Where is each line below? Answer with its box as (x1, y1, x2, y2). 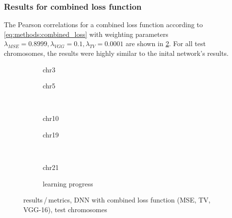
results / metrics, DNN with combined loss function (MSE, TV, (23, 195, 211, 205)
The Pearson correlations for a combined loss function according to (4, 19, 203, 30)
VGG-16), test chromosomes (23, 204, 107, 214)
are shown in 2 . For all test (126, 38, 206, 49)
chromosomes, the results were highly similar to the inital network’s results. (4, 48, 229, 58)
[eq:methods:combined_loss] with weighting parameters (4, 29, 168, 39)
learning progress (43, 178, 93, 188)
